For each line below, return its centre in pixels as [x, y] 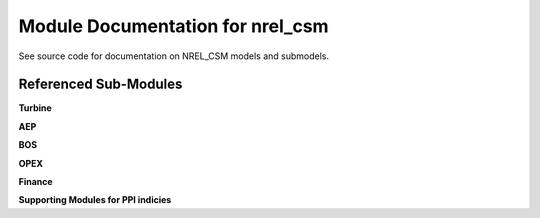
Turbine [35, 108]
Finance [36, 182]
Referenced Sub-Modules [100, 84]
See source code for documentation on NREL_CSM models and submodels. [174, 56]
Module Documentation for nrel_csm [173, 26]
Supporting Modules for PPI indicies [95, 200]
